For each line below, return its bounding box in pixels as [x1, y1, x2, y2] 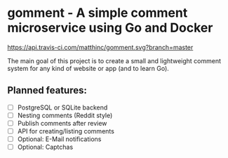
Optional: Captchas [17, 143, 74, 152]
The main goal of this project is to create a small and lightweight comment [7, 56, 222, 65]
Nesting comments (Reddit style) [17, 111, 113, 119]
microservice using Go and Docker [7, 20, 213, 36]
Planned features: [7, 84, 88, 96]
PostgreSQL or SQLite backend [17, 103, 108, 112]
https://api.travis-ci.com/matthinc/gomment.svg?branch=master [7, 43, 194, 51]
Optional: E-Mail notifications [17, 135, 102, 143]
